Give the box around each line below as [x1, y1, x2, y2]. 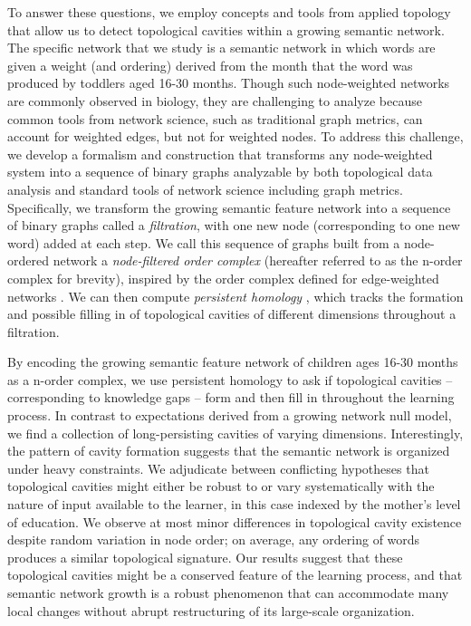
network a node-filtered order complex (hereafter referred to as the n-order [53, 251, 463, 270]
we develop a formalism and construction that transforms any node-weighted [7, 144, 433, 163]
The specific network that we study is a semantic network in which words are [7, 38, 436, 57]
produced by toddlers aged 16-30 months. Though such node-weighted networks [7, 73, 450, 92]
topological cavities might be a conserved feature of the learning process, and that [7, 565, 463, 584]
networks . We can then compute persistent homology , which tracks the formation [7, 286, 464, 305]
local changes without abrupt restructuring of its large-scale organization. [7, 601, 415, 620]
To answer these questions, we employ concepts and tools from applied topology [7, 3, 451, 21]
